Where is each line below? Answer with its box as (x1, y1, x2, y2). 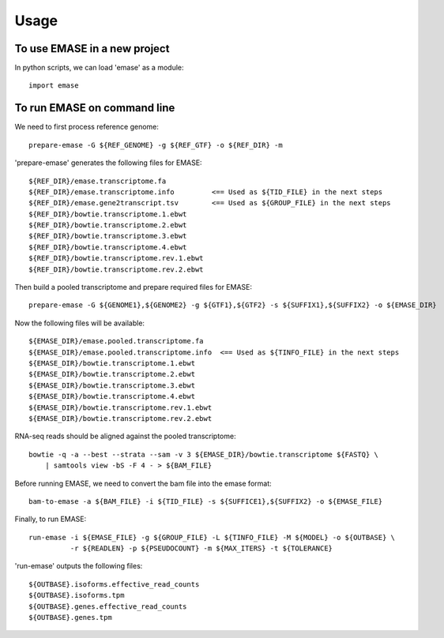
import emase (28, 81, 79, 90)
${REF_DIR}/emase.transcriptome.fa (28, 176, 167, 186)
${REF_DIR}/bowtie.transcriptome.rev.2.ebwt (28, 265, 205, 274)
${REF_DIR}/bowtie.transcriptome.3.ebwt (28, 231, 187, 241)
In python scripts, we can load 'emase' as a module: (14, 63, 185, 73)
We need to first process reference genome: (14, 122, 160, 132)
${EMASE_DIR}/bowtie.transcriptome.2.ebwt (28, 370, 196, 379)
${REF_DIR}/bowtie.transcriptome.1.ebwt (28, 209, 187, 219)
